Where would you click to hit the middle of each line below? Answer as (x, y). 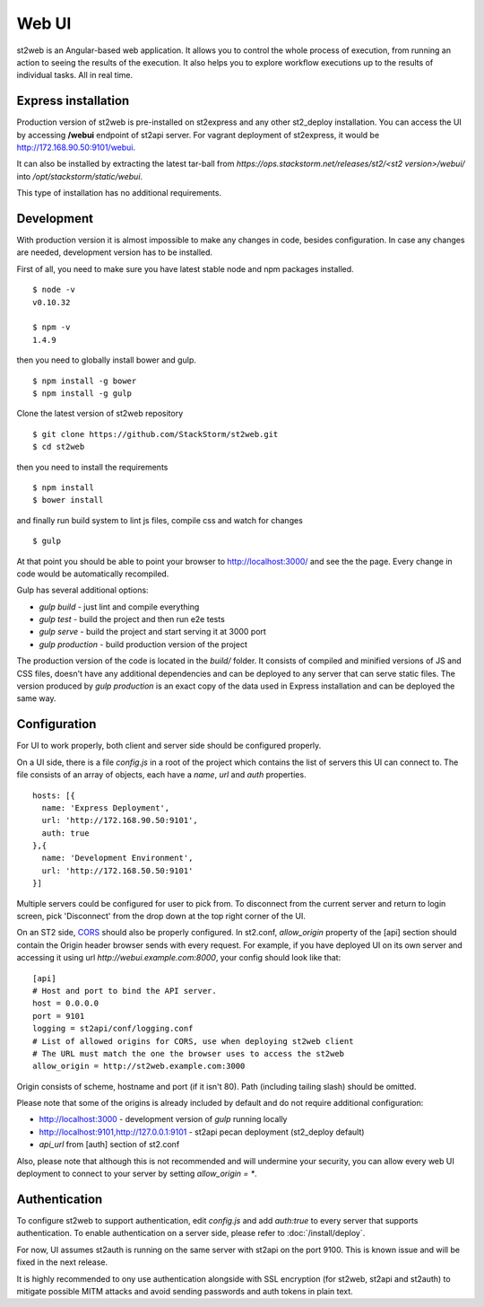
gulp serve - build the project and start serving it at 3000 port (152, 632)
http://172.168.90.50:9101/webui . (76, 147)
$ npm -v (52, 327)
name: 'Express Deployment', (106, 807)
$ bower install (68, 500)
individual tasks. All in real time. (75, 75)
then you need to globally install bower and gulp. (106, 360)
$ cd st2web (59, 447)
